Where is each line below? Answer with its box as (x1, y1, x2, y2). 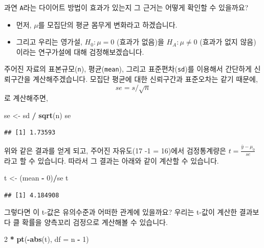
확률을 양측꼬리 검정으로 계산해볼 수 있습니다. (22, 216, 168, 227)
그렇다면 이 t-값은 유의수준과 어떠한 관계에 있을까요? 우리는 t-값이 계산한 (4, 207, 237, 217)
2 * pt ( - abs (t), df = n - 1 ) (4, 234, 89, 244)
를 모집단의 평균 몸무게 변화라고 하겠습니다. (38, 19, 178, 30)
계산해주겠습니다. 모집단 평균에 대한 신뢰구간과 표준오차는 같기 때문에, (33, 74, 258, 84)
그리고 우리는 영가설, (16, 36, 82, 47)
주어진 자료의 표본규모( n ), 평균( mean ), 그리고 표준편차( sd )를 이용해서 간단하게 (4, 63, 252, 74)
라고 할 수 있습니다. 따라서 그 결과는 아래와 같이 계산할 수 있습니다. (4, 155, 219, 166)
